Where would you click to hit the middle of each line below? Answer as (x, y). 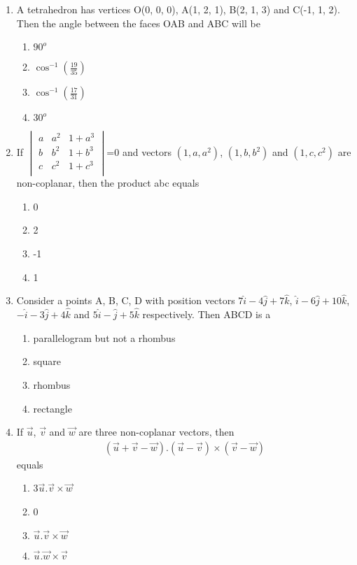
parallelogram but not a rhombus (104, 337)
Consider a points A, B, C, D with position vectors (126, 300)
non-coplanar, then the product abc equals (108, 183)
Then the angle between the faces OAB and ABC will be (138, 23)
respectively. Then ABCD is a (206, 314)
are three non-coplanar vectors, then (156, 432)
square (47, 361)
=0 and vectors (139, 152)
